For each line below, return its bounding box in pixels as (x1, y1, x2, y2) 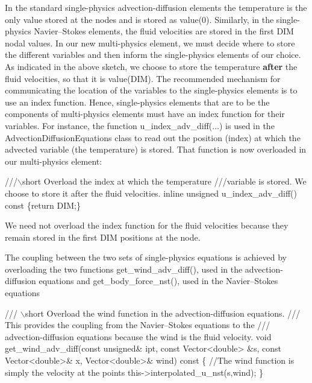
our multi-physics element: (5, 154, 102, 167)
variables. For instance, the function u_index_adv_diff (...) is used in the (5, 119, 275, 131)
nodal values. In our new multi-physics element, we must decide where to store (5, 36, 295, 49)
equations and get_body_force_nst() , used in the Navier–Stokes (39, 274, 278, 287)
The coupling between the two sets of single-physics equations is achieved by (5, 251, 287, 264)
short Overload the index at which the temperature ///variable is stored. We (22, 175, 307, 188)
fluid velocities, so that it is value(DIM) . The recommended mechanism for (5, 72, 281, 84)
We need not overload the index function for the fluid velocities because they (5, 219, 289, 232)
